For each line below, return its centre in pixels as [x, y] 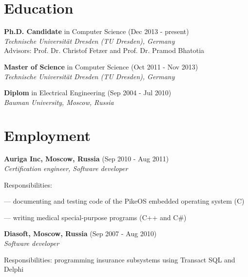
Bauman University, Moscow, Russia [59, 102]
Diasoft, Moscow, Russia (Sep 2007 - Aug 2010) [80, 234]
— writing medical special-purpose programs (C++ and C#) [95, 217]
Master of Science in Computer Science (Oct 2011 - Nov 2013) [101, 66]
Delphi [14, 269]
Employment [48, 135]
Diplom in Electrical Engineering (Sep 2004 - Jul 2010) [88, 93]
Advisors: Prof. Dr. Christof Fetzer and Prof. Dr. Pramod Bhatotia [104, 50]
